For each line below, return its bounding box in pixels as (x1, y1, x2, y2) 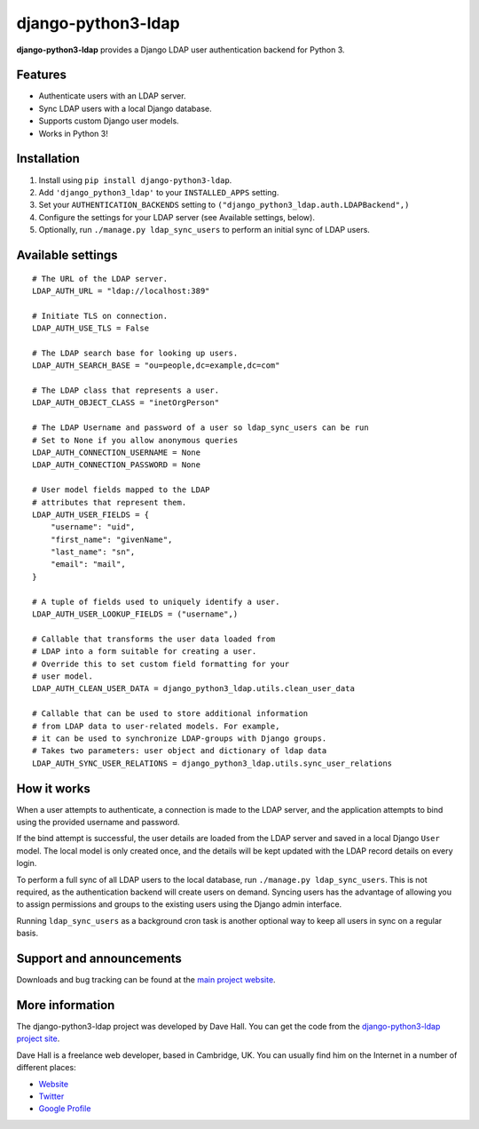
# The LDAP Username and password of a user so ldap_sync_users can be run (32, 423, 369, 433)
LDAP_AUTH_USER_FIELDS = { (32, 509, 150, 520)
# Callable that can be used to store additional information (32, 709, 309, 719)
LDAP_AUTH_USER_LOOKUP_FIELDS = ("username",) (32, 609, 239, 619)
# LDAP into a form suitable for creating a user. (32, 647, 257, 656)
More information (16, 998, 115, 1013)
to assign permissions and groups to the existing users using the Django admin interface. (16, 899, 342, 910)
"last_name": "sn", (50, 547, 136, 557)
